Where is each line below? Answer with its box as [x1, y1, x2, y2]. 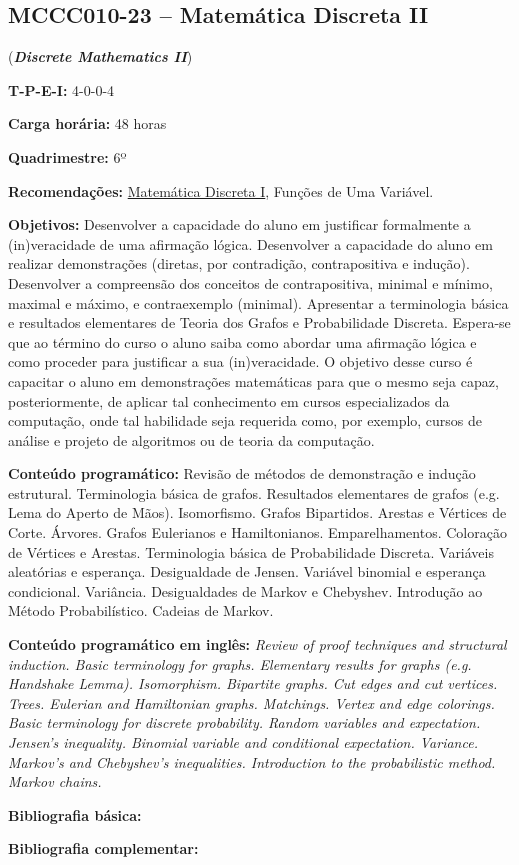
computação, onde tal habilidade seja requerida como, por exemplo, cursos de [8, 410, 483, 431]
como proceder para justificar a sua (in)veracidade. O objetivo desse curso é [8, 351, 473, 372]
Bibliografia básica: [8, 804, 142, 825]
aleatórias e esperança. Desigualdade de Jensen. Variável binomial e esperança [8, 561, 486, 582]
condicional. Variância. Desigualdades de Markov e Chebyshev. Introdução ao [8, 580, 483, 601]
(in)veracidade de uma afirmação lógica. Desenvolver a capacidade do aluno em [8, 233, 493, 254]
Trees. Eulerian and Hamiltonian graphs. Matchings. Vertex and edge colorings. [8, 692, 495, 713]
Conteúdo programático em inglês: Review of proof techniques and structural [8, 634, 507, 655]
